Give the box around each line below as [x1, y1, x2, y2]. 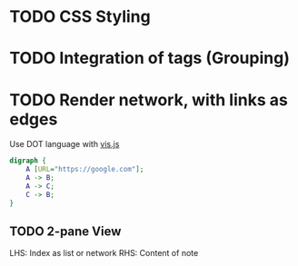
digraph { [9, 156, 47, 165]
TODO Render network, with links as [9, 89, 288, 110]
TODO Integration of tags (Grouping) [9, 48, 291, 69]
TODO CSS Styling [9, 6, 152, 27]
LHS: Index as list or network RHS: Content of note [9, 248, 199, 259]
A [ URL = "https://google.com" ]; [25, 165, 144, 174]
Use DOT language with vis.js [9, 139, 120, 150]
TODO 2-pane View [9, 223, 122, 239]
